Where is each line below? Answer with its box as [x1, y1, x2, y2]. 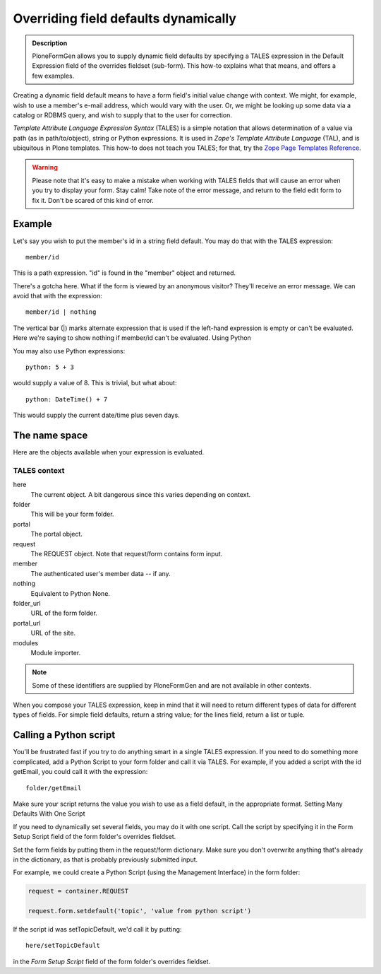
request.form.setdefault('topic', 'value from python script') [28, 907, 252, 915]
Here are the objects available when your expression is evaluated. [13, 448, 205, 457]
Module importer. [30, 648, 81, 657]
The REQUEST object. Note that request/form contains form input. [30, 550, 223, 558]
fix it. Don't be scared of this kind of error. [32, 196, 155, 204]
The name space [13, 430, 88, 442]
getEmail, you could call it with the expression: [13, 768, 148, 776]
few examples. [32, 71, 75, 80]
